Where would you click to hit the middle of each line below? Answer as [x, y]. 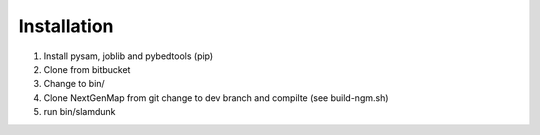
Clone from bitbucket [87, 69]
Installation [66, 26]
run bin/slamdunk [79, 112]
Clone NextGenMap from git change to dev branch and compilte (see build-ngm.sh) [216, 97]
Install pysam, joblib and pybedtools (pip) [128, 56]
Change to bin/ [74, 84]
